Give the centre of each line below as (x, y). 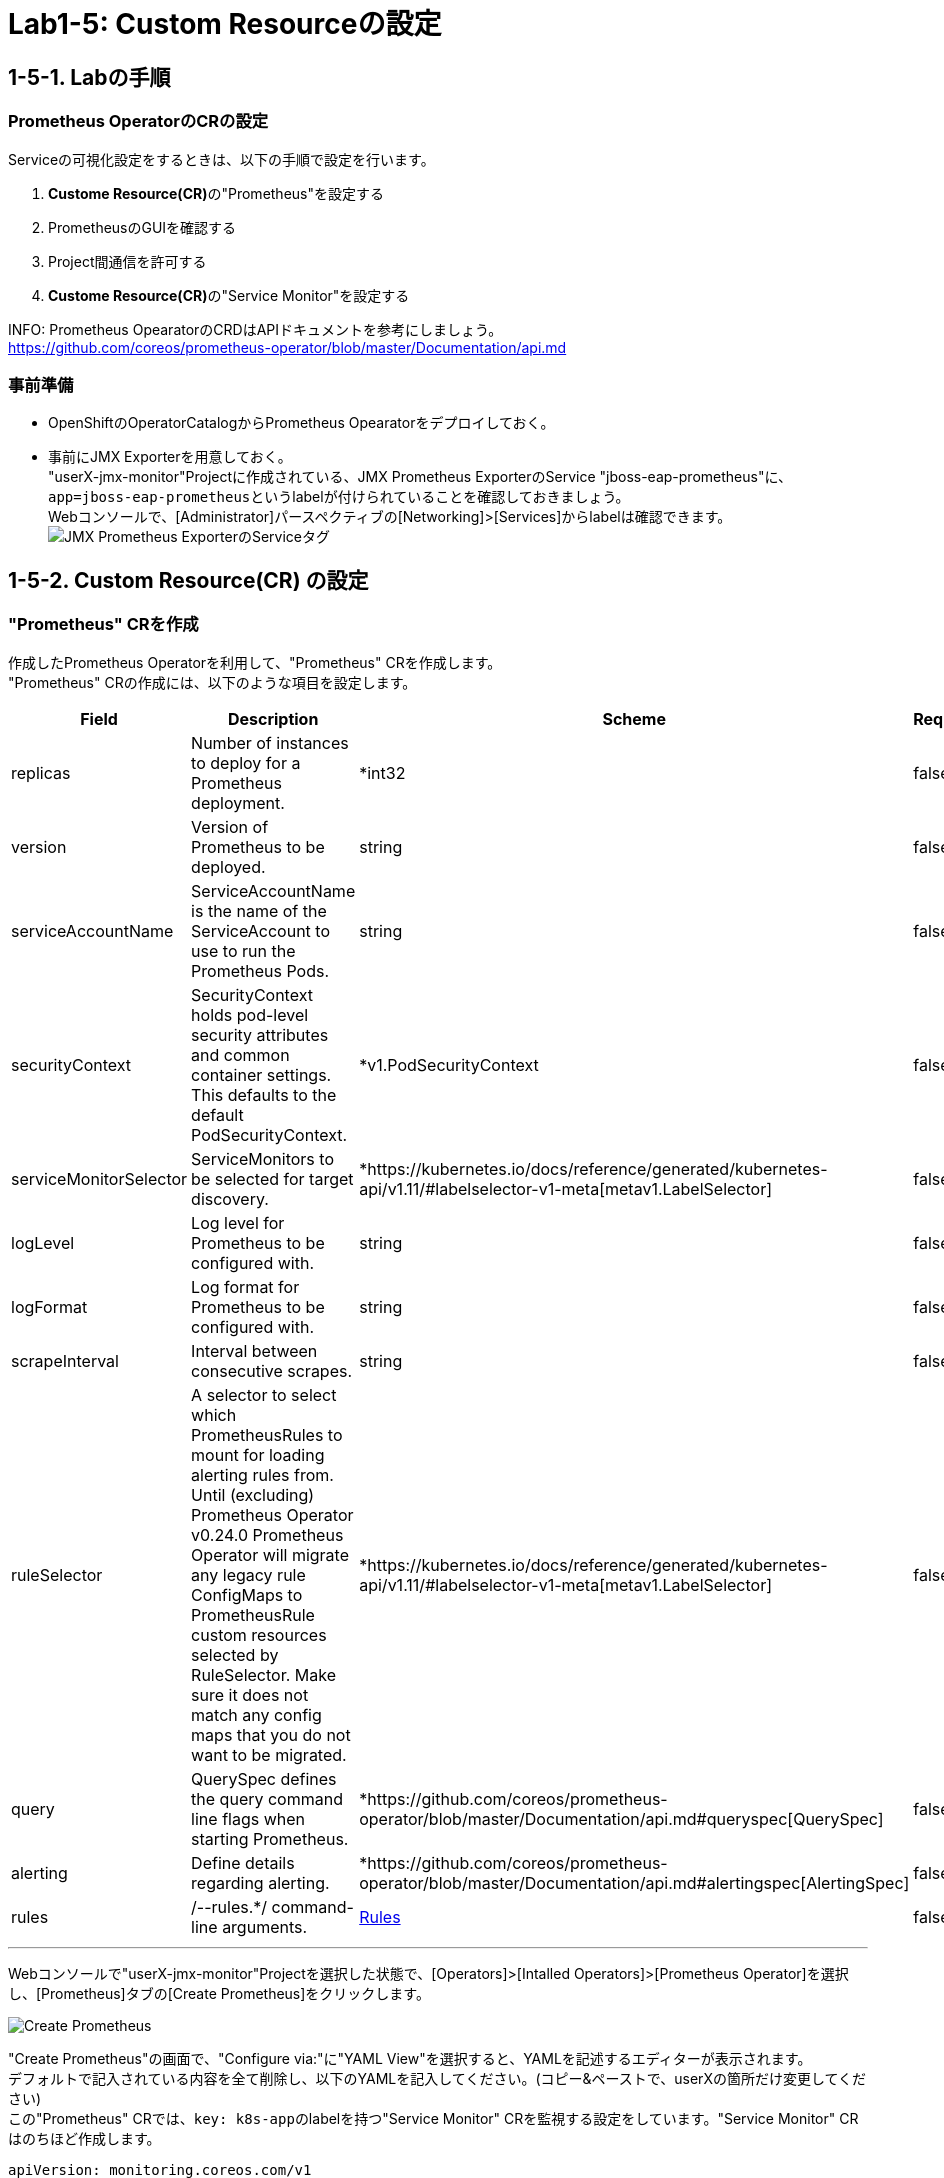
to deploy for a (246, 762)
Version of (230, 826)
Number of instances (270, 742)
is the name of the (259, 910)
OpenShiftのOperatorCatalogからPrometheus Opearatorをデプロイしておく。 (301, 423)
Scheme (634, 718)
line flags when (248, 1818)
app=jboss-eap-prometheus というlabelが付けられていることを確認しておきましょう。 (339, 497)
